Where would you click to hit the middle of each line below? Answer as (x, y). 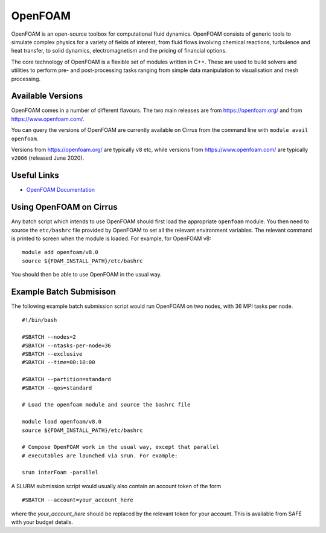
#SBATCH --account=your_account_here (78, 500)
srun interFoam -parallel (60, 473)
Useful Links (35, 175)
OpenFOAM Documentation (61, 190)
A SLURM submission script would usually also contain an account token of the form (116, 486)
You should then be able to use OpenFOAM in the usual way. (87, 275)
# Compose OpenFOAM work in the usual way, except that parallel (121, 447)
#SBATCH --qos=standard (57, 388)
